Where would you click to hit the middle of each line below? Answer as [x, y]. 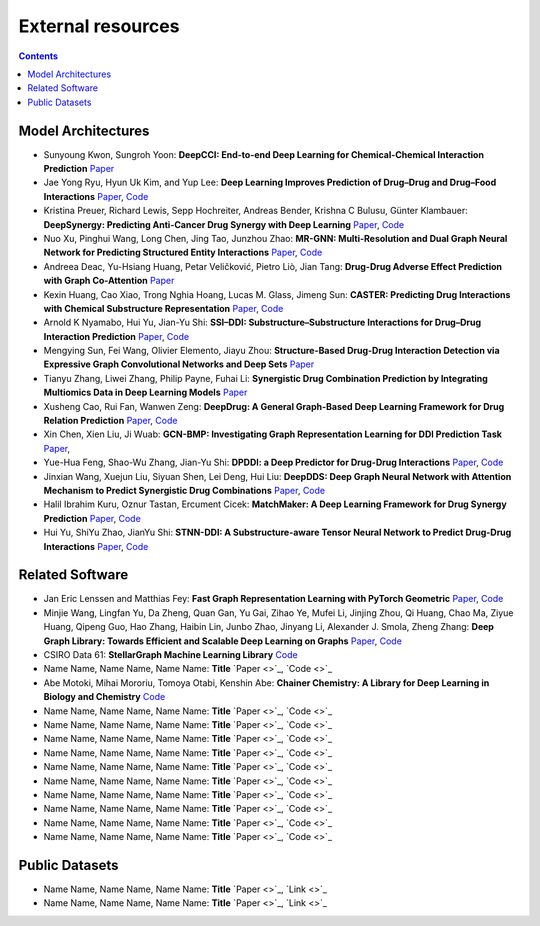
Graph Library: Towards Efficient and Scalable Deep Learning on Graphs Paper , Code [222, 641]
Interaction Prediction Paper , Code [116, 336]
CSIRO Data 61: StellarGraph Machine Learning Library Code [171, 655]
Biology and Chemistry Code [104, 697]
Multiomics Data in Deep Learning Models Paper [145, 392]
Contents [38, 56]
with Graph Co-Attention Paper [109, 281]
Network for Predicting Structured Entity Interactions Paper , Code [183, 252]
